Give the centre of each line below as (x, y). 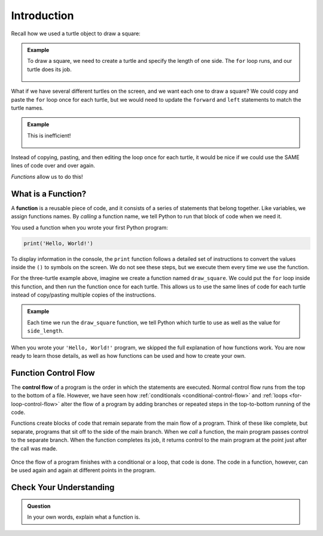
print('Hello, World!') (59, 243)
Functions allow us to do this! (47, 176)
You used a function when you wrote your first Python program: (89, 227)
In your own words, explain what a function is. (84, 517)
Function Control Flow (53, 373)
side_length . (45, 331)
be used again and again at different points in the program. (83, 470)
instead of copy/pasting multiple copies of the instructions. (83, 295)
